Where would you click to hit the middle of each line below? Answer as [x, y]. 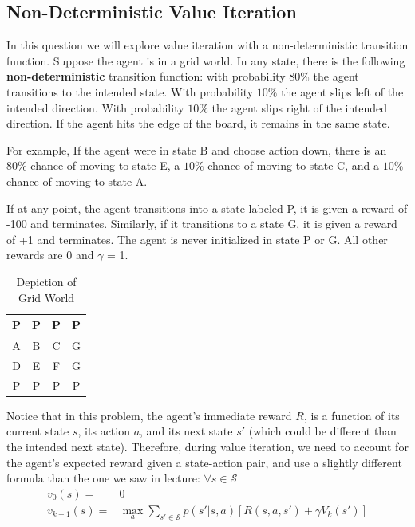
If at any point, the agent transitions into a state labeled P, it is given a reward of [207, 208]
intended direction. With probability [95, 107]
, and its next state [186, 431]
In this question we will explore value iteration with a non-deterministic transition [207, 45]
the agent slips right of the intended [300, 107]
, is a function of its [352, 415]
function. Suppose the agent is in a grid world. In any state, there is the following [206, 60]
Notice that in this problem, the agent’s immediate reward [149, 415]
